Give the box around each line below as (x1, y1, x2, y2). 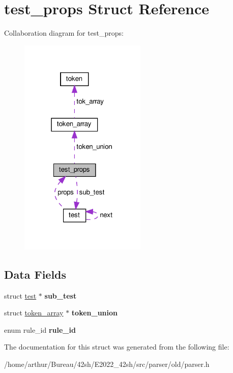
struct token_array (4, 307, 64, 318)
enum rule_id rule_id (4, 324, 76, 335)
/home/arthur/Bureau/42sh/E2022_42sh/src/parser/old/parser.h (4, 358, 210, 369)
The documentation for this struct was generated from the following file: (4, 341, 229, 352)
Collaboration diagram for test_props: (4, 28, 124, 38)
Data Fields (4, 266, 67, 282)
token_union (71, 307, 118, 318)
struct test (4, 290, 37, 301)
